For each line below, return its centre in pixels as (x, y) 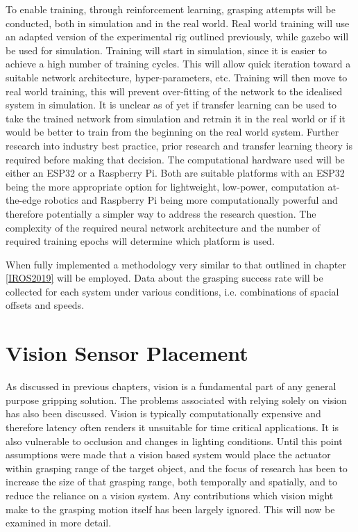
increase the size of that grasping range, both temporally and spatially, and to (172, 482)
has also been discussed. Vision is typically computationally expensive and (163, 413)
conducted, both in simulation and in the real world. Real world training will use (178, 23)
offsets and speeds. (45, 305)
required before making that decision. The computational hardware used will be (175, 159)
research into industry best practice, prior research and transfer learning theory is (179, 145)
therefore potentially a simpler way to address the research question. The (161, 213)
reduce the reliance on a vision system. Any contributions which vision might (170, 495)
